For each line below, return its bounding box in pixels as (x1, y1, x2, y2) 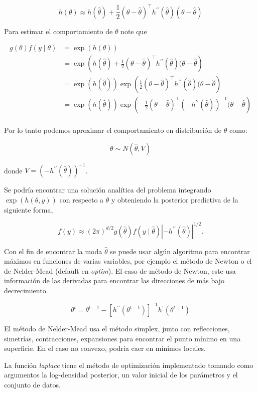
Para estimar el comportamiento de (4, 26, 113, 36)
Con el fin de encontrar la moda (4, 246, 102, 256)
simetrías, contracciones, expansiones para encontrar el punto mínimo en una (4, 333, 241, 343)
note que (120, 26, 147, 36)
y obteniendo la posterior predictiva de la (111, 194, 238, 205)
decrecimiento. (4, 285, 48, 295)
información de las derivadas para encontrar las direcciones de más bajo (4, 275, 224, 286)
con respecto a (59, 194, 104, 205)
